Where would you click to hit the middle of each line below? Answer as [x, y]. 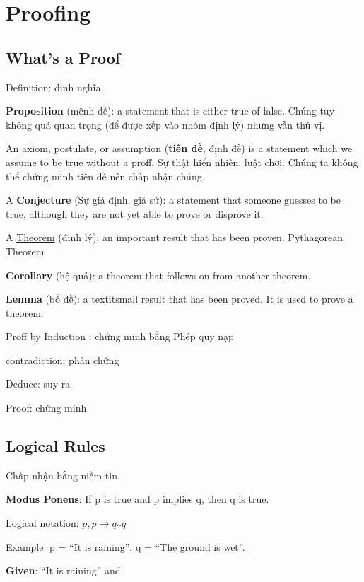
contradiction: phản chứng [63, 360]
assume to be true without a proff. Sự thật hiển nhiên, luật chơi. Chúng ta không [182, 162]
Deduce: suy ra [38, 384]
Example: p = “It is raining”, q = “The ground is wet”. [125, 546]
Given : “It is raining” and [63, 570]
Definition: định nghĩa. [55, 87]
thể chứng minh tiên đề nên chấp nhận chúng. [105, 176]
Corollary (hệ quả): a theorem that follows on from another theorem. [158, 275]
